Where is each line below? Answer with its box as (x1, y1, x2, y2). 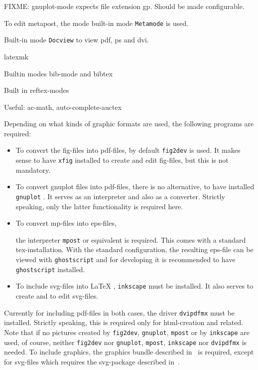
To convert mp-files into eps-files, (15, 218, 117, 228)
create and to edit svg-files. (15, 291, 99, 301)
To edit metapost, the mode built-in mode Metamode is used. (4, 17, 189, 28)
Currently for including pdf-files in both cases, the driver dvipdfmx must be (4, 307, 235, 318)
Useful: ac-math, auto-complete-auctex (4, 101, 122, 112)
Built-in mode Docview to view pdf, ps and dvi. (4, 34, 149, 45)
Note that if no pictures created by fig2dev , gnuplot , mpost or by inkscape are (4, 327, 250, 337)
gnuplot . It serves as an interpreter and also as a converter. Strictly (15, 191, 225, 201)
